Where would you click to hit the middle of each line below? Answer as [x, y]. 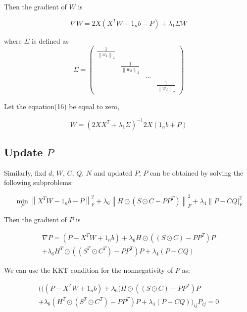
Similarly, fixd [25, 172]
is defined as [50, 40]
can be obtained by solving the [197, 172]
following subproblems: [39, 182]
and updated [113, 172]
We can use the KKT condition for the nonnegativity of [89, 270]
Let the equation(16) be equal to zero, [62, 106]
